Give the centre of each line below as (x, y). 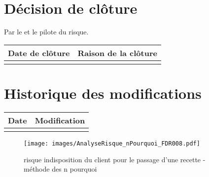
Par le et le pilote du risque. (46, 32)
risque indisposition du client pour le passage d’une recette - (115, 159)
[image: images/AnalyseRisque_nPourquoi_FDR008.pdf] (112, 143)
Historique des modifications (103, 93)
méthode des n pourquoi (60, 169)
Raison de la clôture (117, 53)
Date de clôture (39, 53)
